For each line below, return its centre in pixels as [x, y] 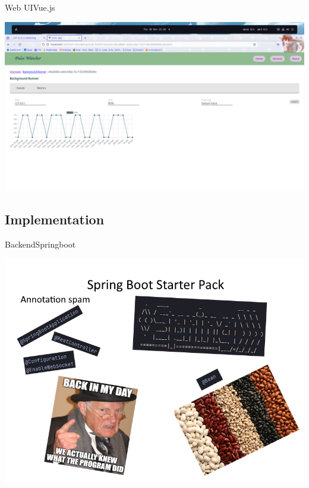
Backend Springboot [40, 244]
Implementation [55, 219]
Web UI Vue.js [30, 7]
